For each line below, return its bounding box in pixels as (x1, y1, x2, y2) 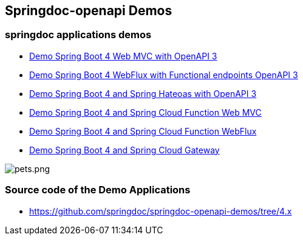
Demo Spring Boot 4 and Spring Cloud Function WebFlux (29, 125, 257, 136)
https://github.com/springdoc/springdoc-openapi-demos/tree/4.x (29, 205, 292, 216)
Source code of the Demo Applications (5, 184, 191, 196)
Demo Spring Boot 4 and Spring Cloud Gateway (29, 144, 220, 155)
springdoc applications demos (5, 28, 152, 41)
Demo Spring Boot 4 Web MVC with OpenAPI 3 (29, 50, 217, 61)
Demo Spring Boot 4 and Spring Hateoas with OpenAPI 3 (29, 88, 257, 99)
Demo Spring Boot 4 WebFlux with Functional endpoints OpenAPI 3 (29, 69, 298, 80)
